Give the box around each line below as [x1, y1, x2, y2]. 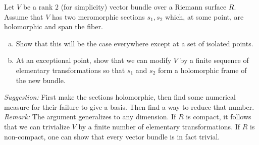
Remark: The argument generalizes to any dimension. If [4, 111, 176, 122]
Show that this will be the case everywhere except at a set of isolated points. [16, 38, 253, 48]
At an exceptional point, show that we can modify [16, 55, 172, 65]
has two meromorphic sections [52, 11, 145, 22]
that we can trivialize [4, 121, 70, 131]
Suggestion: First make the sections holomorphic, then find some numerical [4, 92, 236, 102]
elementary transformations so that [16, 64, 125, 75]
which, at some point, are [165, 11, 244, 22]
